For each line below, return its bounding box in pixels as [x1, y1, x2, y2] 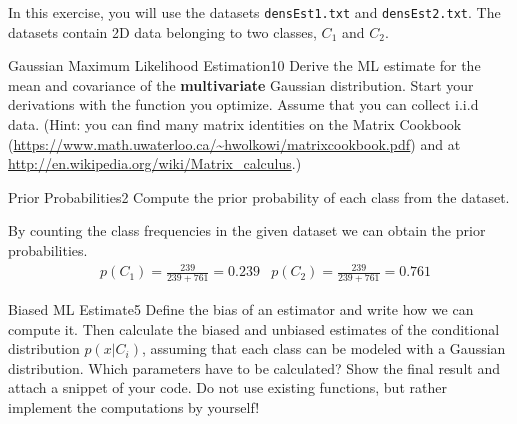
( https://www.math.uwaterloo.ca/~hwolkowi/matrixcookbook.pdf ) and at [8, 133, 461, 154]
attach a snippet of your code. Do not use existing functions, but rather [8, 377, 447, 398]
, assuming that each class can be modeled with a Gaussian [142, 338, 506, 359]
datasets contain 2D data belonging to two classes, [8, 21, 317, 42]
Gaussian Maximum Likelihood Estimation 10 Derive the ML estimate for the [8, 55, 481, 76]
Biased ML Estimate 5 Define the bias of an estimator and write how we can [8, 298, 474, 319]
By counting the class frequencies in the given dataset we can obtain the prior [8, 220, 486, 241]
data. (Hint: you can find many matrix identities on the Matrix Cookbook [8, 114, 462, 135]
